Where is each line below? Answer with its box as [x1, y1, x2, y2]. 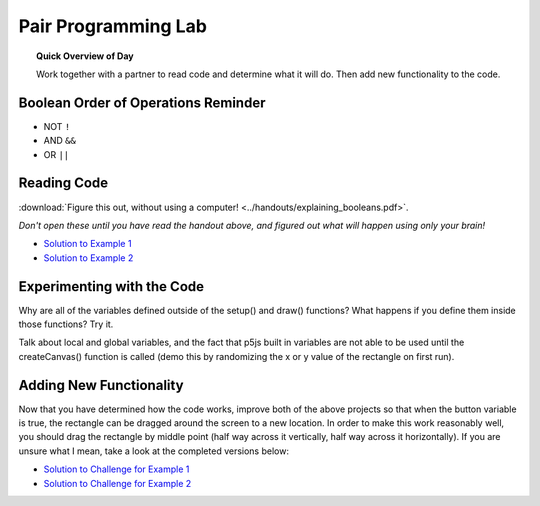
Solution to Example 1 [43, 238, 132, 250]
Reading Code [18, 175, 109, 192]
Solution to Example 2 [43, 251, 134, 264]
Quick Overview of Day [36, 50, 134, 62]
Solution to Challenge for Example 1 [43, 463, 190, 475]
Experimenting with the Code [18, 278, 205, 295]
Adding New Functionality [18, 376, 184, 394]
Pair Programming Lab [18, 15, 207, 37]
